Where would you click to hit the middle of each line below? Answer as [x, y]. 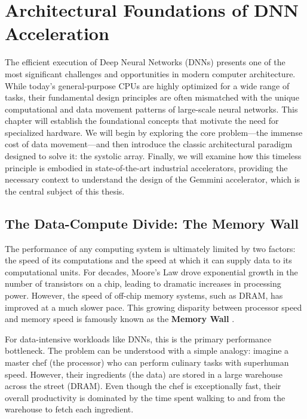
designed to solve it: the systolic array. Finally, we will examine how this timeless [153, 156]
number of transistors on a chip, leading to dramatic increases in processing [143, 283]
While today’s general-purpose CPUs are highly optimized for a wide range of [147, 85]
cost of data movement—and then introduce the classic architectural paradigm [149, 144]
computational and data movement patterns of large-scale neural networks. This [151, 109]
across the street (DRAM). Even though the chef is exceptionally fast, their [143, 386]
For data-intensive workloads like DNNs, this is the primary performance [138, 338]
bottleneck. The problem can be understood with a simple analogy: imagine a [147, 350]
